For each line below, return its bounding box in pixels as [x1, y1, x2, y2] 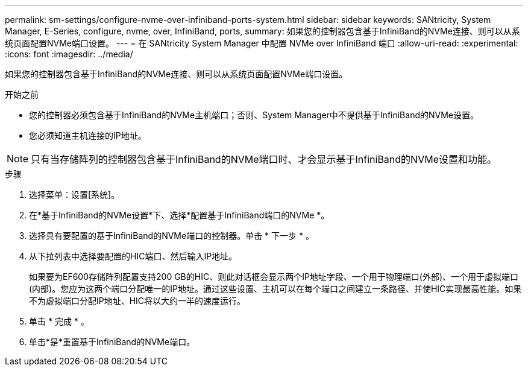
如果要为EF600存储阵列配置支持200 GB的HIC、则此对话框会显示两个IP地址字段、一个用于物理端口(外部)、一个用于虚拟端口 [29, 271, 519, 282]
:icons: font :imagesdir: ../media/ [5, 49, 133, 59]
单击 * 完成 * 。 [29, 316, 89, 326]
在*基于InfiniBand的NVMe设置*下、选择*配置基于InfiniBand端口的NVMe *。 [29, 210, 330, 220]
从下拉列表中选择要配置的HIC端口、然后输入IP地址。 [29, 251, 237, 261]
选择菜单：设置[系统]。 [29, 189, 120, 200]
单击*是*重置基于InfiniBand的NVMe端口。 [29, 337, 195, 347]
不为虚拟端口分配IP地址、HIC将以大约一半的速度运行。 [29, 296, 246, 306]
